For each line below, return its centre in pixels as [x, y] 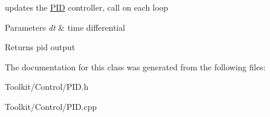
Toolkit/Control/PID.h [47, 87]
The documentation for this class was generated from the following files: [135, 66]
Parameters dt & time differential [65, 27]
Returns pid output [40, 47]
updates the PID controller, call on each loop [86, 7]
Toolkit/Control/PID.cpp [51, 106]
